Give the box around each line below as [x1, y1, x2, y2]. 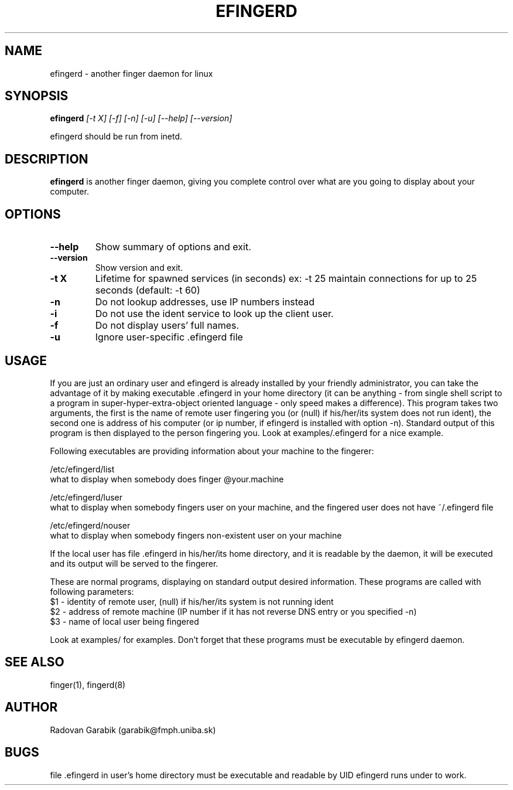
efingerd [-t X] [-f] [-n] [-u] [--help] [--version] [50, 113, 232, 124]
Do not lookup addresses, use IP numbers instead [95, 296, 315, 308]
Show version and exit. [95, 263, 183, 273]
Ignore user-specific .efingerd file [95, 331, 243, 343]
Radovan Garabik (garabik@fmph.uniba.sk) [50, 724, 216, 735]
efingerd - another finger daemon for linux [50, 68, 213, 79]
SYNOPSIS [5, 88, 69, 104]
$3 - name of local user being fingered [50, 616, 199, 626]
